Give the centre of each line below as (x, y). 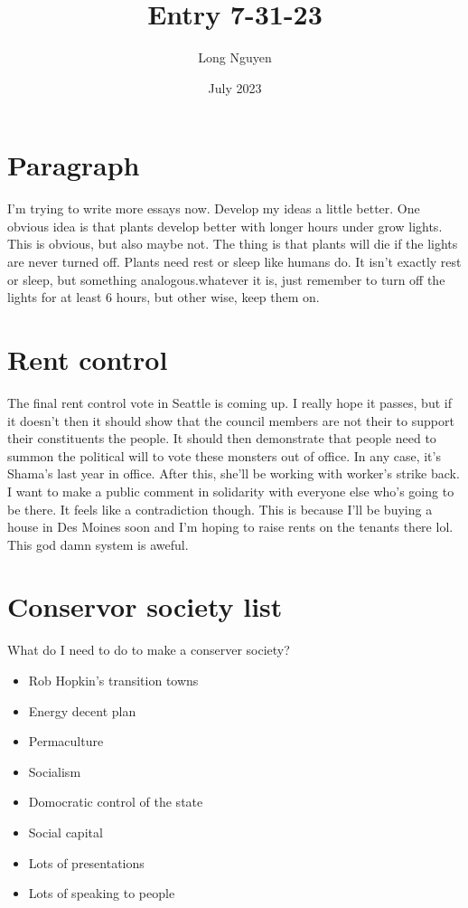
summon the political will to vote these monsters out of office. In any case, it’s (224, 455)
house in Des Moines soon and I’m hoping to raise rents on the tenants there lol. (230, 527)
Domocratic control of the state (116, 802)
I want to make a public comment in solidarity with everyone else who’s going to (231, 491)
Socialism (55, 771)
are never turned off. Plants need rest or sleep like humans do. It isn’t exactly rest (234, 262)
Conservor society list (145, 606)
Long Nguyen (235, 57)
